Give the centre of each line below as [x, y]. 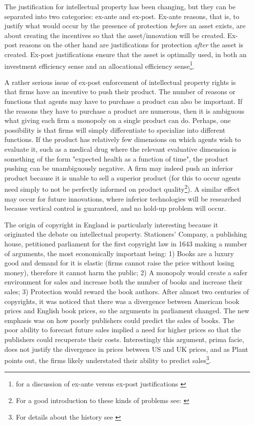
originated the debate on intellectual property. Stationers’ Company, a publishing [126, 234]
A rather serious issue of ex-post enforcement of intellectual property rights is [120, 82]
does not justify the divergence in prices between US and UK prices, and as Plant [127, 349]
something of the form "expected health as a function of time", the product [117, 158]
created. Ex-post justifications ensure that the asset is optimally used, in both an [126, 54]
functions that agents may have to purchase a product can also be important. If [124, 101]
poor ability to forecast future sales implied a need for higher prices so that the [123, 330]
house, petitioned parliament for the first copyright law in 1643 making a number [126, 243]
